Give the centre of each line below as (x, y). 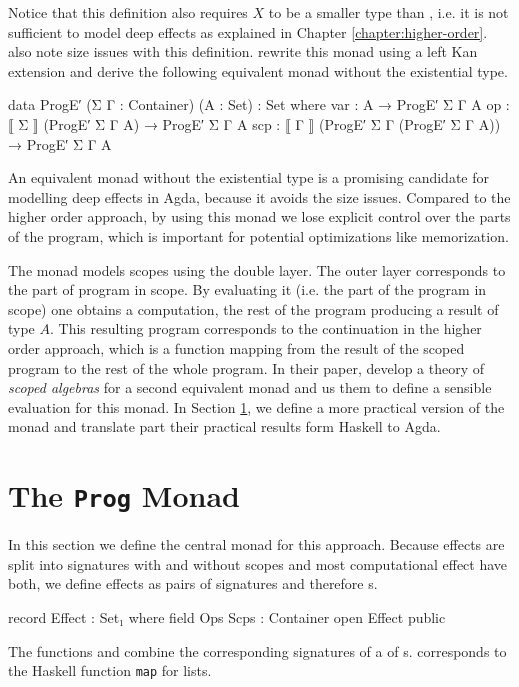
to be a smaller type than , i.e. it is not (388, 12)
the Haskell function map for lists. (110, 670)
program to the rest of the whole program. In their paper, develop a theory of (246, 367)
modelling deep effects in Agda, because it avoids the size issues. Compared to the (259, 196)
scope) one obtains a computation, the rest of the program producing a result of (253, 308)
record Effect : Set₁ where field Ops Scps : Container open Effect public (227, 616)
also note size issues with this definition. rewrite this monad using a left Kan (243, 51)
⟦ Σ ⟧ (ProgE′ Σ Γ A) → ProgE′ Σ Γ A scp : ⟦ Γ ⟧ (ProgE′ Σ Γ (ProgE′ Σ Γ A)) (254, 123)
